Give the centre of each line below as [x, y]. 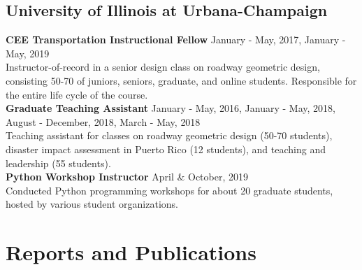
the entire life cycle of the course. [77, 94]
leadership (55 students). [58, 163]
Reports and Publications [131, 252]
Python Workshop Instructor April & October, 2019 [127, 177]
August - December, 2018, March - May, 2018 [103, 121]
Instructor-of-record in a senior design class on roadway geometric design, [163, 67]
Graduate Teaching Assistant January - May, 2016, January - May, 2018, [171, 108]
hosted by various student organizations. [92, 204]
